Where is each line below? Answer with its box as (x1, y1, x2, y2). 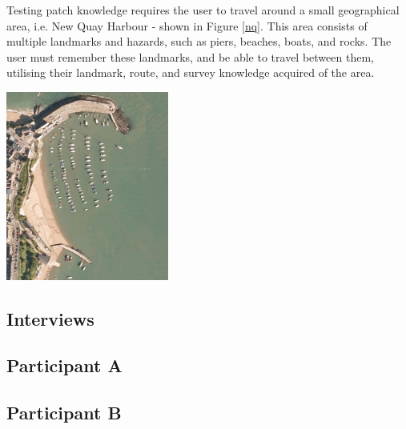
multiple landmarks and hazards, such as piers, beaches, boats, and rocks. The (6, 33, 392, 50)
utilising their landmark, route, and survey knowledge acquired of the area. (6, 64, 375, 81)
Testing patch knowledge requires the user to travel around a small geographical (6, 2, 400, 18)
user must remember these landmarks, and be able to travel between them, (6, 48, 374, 65)
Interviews (6, 306, 94, 331)
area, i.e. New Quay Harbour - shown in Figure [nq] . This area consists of (6, 17, 368, 34)
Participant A (6, 353, 123, 378)
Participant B (6, 400, 122, 425)
